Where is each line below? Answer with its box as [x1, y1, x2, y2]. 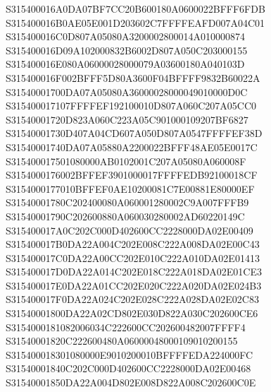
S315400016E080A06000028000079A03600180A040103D [6, 57, 245, 71]
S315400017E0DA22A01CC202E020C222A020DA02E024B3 [6, 278, 262, 292]
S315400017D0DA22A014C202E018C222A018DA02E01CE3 [6, 264, 263, 279]
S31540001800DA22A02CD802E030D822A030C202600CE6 [6, 306, 258, 321]
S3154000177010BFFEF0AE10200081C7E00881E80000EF [6, 181, 255, 196]
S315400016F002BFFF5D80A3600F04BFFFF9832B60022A [6, 70, 260, 85]
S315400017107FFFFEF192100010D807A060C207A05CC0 [6, 98, 257, 113]
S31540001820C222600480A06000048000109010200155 [6, 333, 238, 348]
